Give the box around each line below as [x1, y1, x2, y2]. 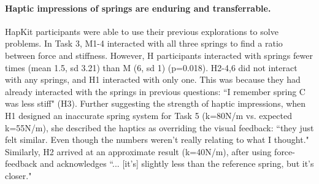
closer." [5, 169, 32, 182]
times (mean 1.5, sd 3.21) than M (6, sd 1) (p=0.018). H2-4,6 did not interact [5, 61, 298, 74]
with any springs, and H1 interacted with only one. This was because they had [5, 73, 301, 86]
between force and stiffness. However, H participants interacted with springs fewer [5, 48, 313, 61]
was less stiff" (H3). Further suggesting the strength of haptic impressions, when [5, 97, 306, 110]
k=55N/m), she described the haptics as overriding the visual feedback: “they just [5, 121, 314, 134]
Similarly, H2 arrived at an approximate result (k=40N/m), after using [5, 145, 272, 158]
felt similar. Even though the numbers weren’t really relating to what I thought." [5, 133, 309, 146]
